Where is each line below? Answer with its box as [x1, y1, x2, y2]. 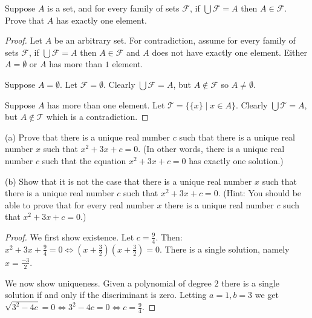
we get [255, 288, 279, 301]
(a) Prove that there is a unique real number [5, 130, 171, 143]
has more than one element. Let [47, 98, 165, 111]
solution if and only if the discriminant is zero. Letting [5, 288, 207, 301]
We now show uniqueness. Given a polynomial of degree [5, 276, 212, 289]
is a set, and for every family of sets [47, 2, 180, 14]
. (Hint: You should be [218, 187, 302, 199]
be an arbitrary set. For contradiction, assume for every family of [54, 34, 296, 47]
